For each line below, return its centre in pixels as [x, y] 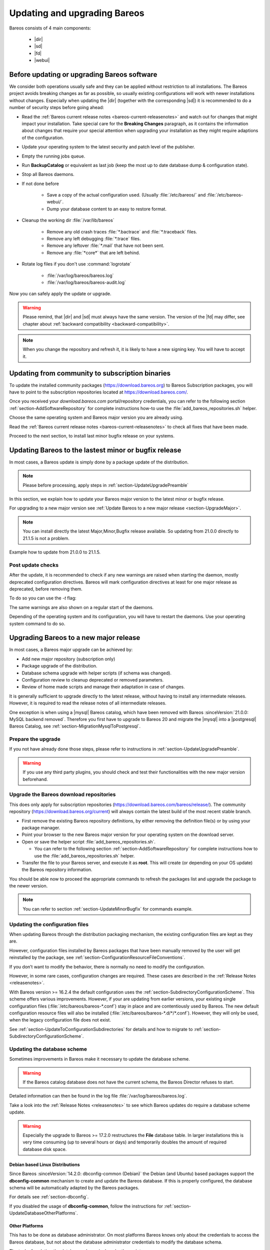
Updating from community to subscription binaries [90, 373]
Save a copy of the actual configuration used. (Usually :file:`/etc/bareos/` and [126, 195]
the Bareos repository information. [57, 869]
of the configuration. [43, 137]
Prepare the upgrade [35, 739]
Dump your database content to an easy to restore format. [107, 209]
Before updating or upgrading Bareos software [83, 74]
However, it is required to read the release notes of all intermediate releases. [88, 703]
